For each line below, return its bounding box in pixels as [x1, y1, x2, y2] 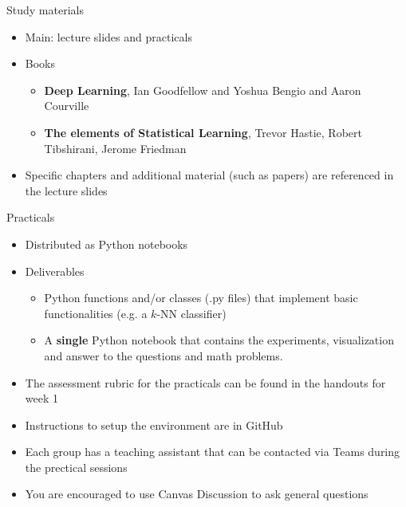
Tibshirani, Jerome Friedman [44, 140, 187, 156]
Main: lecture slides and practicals [25, 28, 192, 45]
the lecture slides [25, 182, 108, 198]
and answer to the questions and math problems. [44, 347, 283, 364]
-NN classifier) [156, 305, 227, 321]
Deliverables [25, 262, 85, 279]
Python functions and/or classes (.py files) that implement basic [44, 289, 358, 306]
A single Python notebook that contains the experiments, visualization [44, 332, 394, 348]
